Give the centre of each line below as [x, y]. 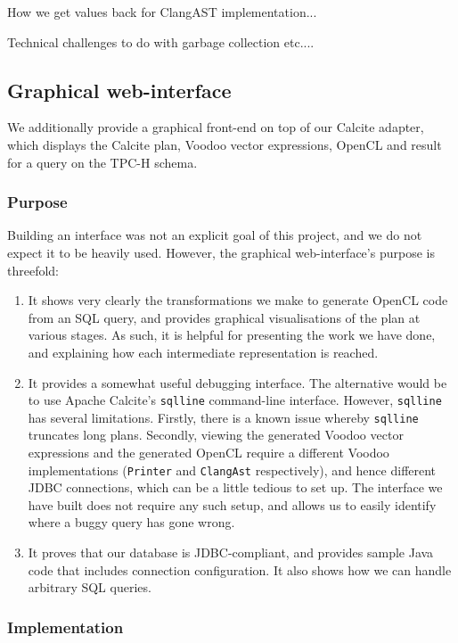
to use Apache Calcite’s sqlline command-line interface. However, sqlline [235, 400]
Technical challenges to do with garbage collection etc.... [161, 41]
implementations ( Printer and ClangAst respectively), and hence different [232, 470]
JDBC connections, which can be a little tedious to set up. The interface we [235, 487]
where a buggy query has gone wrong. [131, 522]
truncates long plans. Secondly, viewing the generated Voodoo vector [216, 435]
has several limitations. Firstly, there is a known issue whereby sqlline [223, 417]
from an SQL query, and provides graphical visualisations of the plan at [224, 317]
